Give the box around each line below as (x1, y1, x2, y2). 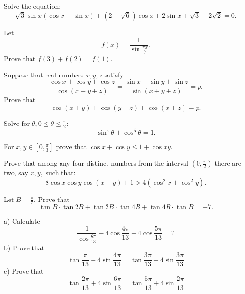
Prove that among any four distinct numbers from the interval (4, 158, 188, 168)
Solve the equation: (4, 1, 61, 11)
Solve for (4, 118, 30, 128)
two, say (4, 168, 28, 178)
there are (214, 158, 242, 168)
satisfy (104, 69, 123, 79)
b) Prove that (4, 242, 45, 252)
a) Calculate (4, 216, 40, 226)
